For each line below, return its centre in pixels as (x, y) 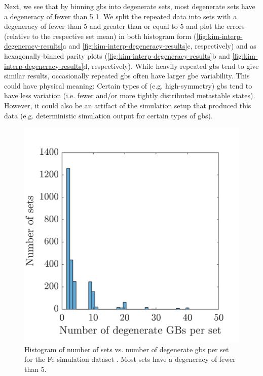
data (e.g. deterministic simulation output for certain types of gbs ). (108, 115)
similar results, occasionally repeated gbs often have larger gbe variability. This (127, 76)
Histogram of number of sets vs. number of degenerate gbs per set (127, 349)
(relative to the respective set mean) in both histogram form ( (100, 36)
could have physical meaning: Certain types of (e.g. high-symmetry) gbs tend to (128, 85)
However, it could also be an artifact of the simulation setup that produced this (128, 105)
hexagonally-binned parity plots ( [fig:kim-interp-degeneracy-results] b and (117, 55)
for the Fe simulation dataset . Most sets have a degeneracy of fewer (130, 359)
